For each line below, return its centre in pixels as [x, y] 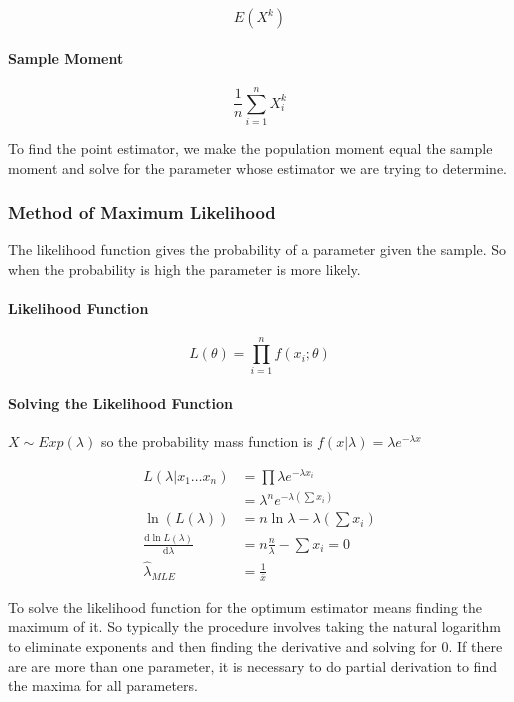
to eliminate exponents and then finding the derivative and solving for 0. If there [255, 645]
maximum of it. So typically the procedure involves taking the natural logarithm [254, 626]
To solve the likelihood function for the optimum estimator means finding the [245, 606]
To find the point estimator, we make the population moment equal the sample [250, 147]
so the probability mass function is [206, 441]
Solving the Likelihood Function [121, 403]
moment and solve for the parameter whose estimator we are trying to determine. [257, 167]
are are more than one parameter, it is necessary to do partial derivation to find [252, 665]
